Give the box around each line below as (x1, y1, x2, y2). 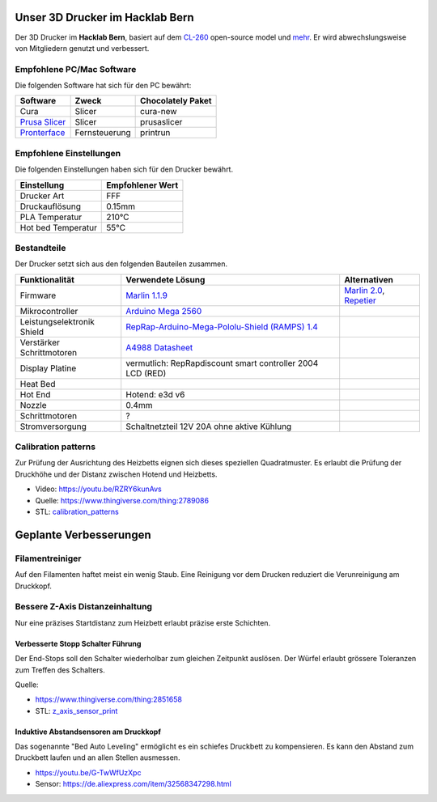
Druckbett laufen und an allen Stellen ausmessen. (15, 753, 180, 762)
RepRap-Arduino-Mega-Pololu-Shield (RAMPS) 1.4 (125, 320, 319, 332)
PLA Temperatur (19, 211, 83, 223)
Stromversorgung (19, 421, 87, 432)
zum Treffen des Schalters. (15, 664, 105, 675)
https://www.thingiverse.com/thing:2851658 (35, 694, 182, 704)
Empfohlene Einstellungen (15, 147, 121, 159)
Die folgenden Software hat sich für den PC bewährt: (15, 81, 192, 91)
